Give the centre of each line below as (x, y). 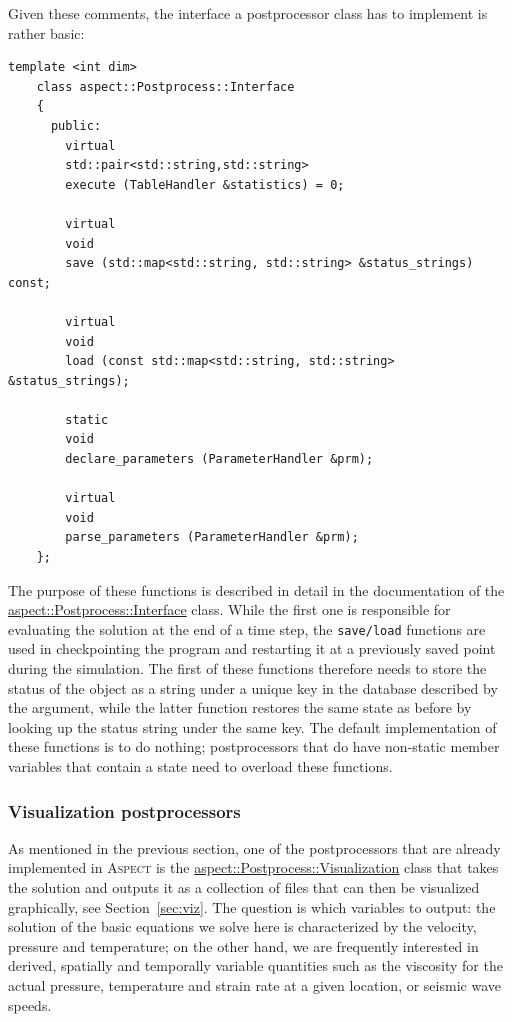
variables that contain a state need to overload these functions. (200, 766)
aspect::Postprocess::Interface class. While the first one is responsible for (229, 609)
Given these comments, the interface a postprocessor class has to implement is (248, 13)
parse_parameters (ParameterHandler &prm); (212, 537)
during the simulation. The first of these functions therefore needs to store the (247, 668)
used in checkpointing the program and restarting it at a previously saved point (252, 648)
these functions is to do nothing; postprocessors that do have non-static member (254, 746)
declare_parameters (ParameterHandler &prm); (219, 459)
